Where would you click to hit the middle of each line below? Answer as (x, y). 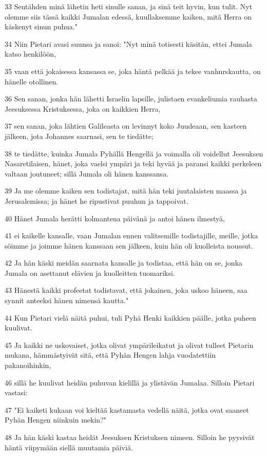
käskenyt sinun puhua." (41, 27)
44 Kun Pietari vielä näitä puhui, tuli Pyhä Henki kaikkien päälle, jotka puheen (130, 317)
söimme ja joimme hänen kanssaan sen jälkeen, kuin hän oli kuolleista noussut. (129, 245)
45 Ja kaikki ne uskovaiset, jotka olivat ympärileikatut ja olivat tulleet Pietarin (129, 345)
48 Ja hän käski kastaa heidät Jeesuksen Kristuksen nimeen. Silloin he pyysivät (130, 437)
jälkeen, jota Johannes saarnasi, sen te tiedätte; (79, 136)
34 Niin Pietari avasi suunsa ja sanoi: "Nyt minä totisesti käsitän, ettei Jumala (128, 43)
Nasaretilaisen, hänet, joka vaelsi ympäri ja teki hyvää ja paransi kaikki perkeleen (133, 163)
